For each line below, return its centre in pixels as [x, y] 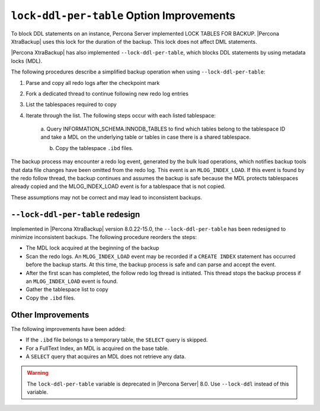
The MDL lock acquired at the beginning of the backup [92, 248]
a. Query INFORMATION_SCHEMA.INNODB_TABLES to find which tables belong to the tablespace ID [163, 129]
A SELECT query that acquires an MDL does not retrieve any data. [106, 356]
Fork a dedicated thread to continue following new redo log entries [107, 93]
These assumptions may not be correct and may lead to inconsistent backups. [107, 197]
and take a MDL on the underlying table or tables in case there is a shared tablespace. [146, 137]
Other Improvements [50, 315]
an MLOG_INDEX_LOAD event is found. [72, 281]
